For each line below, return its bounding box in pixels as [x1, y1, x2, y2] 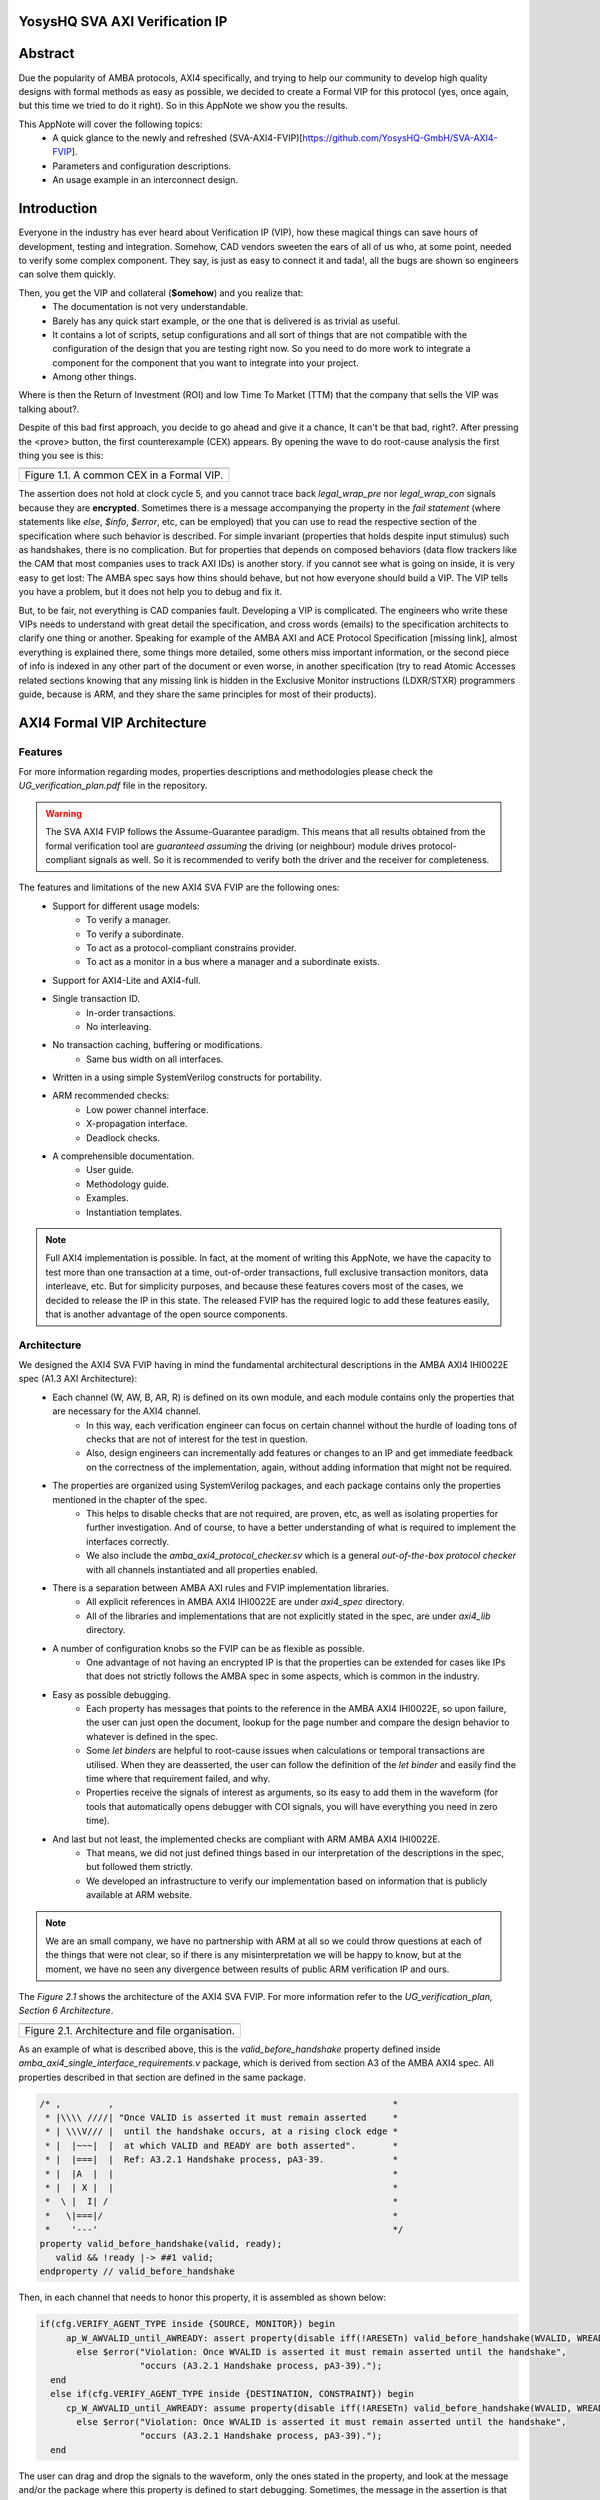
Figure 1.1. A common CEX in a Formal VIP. [24, 468, 224, 482]
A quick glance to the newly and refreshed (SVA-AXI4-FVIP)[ [52, 132, 304, 144]
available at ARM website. [86, 1889, 193, 1901]
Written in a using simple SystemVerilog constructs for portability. [52, 1071, 322, 1084]
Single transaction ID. [52, 993, 140, 1005]
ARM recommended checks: [52, 1090, 170, 1102]
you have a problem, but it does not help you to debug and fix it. [18, 586, 283, 598]
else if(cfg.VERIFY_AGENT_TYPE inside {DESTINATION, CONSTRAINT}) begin [50, 2388, 415, 2400]
